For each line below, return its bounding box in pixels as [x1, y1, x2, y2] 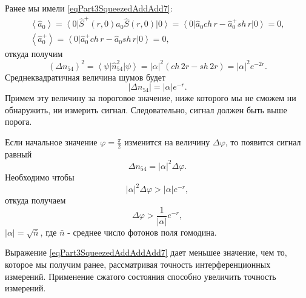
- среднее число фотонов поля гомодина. [67, 225, 217, 238]
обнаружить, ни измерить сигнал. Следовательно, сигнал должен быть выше [5, 103, 287, 116]
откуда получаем [5, 194, 66, 207]
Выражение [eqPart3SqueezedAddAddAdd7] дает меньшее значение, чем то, [5, 246, 287, 259]
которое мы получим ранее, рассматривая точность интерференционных [5, 257, 271, 270]
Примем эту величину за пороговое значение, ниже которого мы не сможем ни [5, 91, 296, 104]
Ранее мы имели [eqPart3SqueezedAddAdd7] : [5, 2, 173, 14]
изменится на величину [124, 136, 210, 148]
